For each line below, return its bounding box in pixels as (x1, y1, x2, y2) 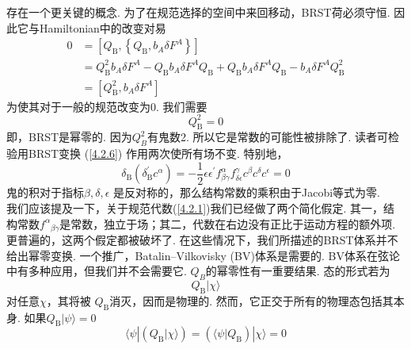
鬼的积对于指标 (6, 184, 84, 201)
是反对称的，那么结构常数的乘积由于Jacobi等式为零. (112, 184, 380, 201)
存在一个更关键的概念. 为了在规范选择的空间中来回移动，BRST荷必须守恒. (6, 4, 390, 20)
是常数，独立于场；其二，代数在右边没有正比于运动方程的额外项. (59, 215, 396, 232)
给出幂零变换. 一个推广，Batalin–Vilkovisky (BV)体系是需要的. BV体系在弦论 (6, 247, 400, 263)
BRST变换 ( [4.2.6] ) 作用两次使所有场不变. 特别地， (28, 145, 288, 162)
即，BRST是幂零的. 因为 (6, 128, 132, 145)
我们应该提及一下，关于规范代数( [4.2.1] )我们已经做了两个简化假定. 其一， (6, 199, 384, 216)
